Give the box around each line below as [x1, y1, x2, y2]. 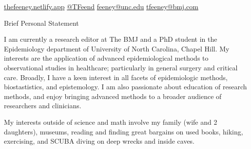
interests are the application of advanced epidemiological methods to [4, 53, 209, 63]
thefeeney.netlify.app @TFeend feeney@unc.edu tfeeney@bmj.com [4, 1, 198, 11]
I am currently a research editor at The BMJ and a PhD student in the [4, 34, 217, 44]
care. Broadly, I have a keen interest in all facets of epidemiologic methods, [4, 72, 228, 82]
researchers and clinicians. [4, 100, 81, 111]
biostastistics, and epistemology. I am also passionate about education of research [4, 82, 247, 92]
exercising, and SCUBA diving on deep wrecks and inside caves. [4, 136, 195, 146]
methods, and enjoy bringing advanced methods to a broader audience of [4, 91, 222, 101]
